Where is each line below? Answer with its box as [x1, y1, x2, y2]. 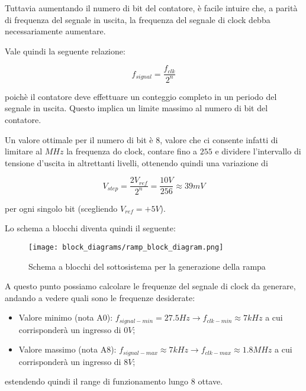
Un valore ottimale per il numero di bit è [5, 133, 153, 146]
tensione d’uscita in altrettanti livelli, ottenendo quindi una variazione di [5, 156, 268, 169]
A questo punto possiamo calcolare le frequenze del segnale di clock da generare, [5, 280, 296, 292]
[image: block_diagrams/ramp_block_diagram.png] [28, 243, 224, 251]
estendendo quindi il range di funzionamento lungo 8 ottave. [5, 375, 223, 387]
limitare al [5, 145, 43, 157]
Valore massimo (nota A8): [18, 343, 117, 356]
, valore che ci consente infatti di [160, 133, 278, 146]
